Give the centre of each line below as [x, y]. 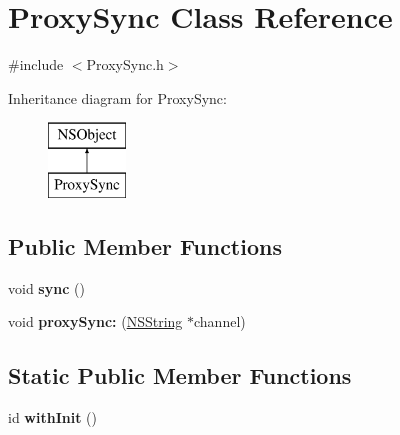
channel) [220, 321]
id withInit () [52, 417]
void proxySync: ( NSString [95, 321]
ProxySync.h [125, 64]
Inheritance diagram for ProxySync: [117, 97]
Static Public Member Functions [180, 375]
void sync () [46, 287]
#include [36, 64]
